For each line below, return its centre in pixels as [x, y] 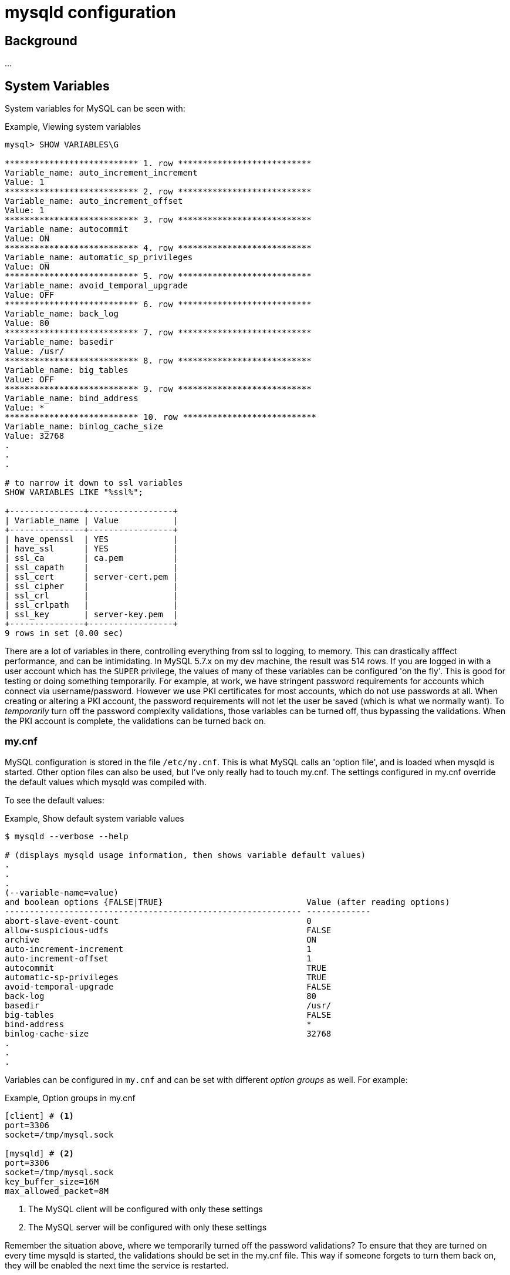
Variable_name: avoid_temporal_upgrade [96, 286]
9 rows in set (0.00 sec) [64, 633]
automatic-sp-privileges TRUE [166, 977]
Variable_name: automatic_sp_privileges [99, 258]
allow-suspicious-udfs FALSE [168, 930]
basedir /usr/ [168, 1005]
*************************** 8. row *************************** [158, 361]
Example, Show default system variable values [94, 818]
